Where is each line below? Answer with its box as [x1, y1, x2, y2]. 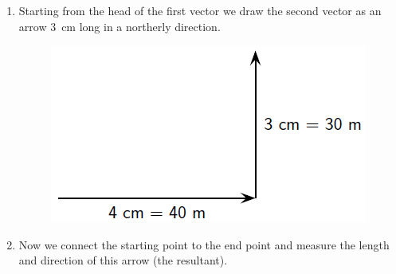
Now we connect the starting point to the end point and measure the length [18, 236, 390, 252]
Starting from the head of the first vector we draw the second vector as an [18, 2, 382, 18]
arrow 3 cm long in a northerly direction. [18, 18, 221, 34]
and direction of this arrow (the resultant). [18, 252, 228, 268]
